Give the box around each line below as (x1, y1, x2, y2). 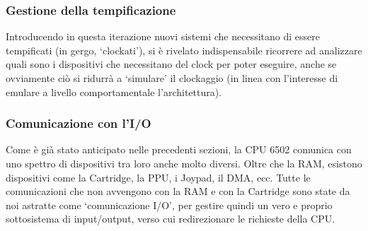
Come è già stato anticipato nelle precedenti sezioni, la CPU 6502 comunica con (6, 142, 352, 157)
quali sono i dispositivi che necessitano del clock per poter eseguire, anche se (6, 57, 337, 71)
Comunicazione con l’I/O (6, 114, 151, 132)
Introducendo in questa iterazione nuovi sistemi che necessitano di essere (6, 29, 320, 44)
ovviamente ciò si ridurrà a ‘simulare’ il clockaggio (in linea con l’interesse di (6, 71, 338, 85)
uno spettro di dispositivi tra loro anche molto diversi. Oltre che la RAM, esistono (6, 156, 362, 170)
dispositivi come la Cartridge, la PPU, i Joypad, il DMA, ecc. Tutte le (6, 170, 311, 184)
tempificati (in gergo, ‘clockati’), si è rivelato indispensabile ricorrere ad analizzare (6, 42, 362, 57)
